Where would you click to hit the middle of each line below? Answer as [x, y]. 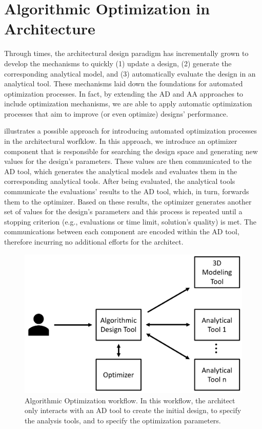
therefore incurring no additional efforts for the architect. [94, 241]
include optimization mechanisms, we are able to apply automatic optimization [128, 104]
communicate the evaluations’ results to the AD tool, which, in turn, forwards [127, 191]
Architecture [50, 29]
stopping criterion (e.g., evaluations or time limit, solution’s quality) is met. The [130, 221]
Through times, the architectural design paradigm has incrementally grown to [126, 53]
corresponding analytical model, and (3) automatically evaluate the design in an [130, 73]
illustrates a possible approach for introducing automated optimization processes [131, 131]
